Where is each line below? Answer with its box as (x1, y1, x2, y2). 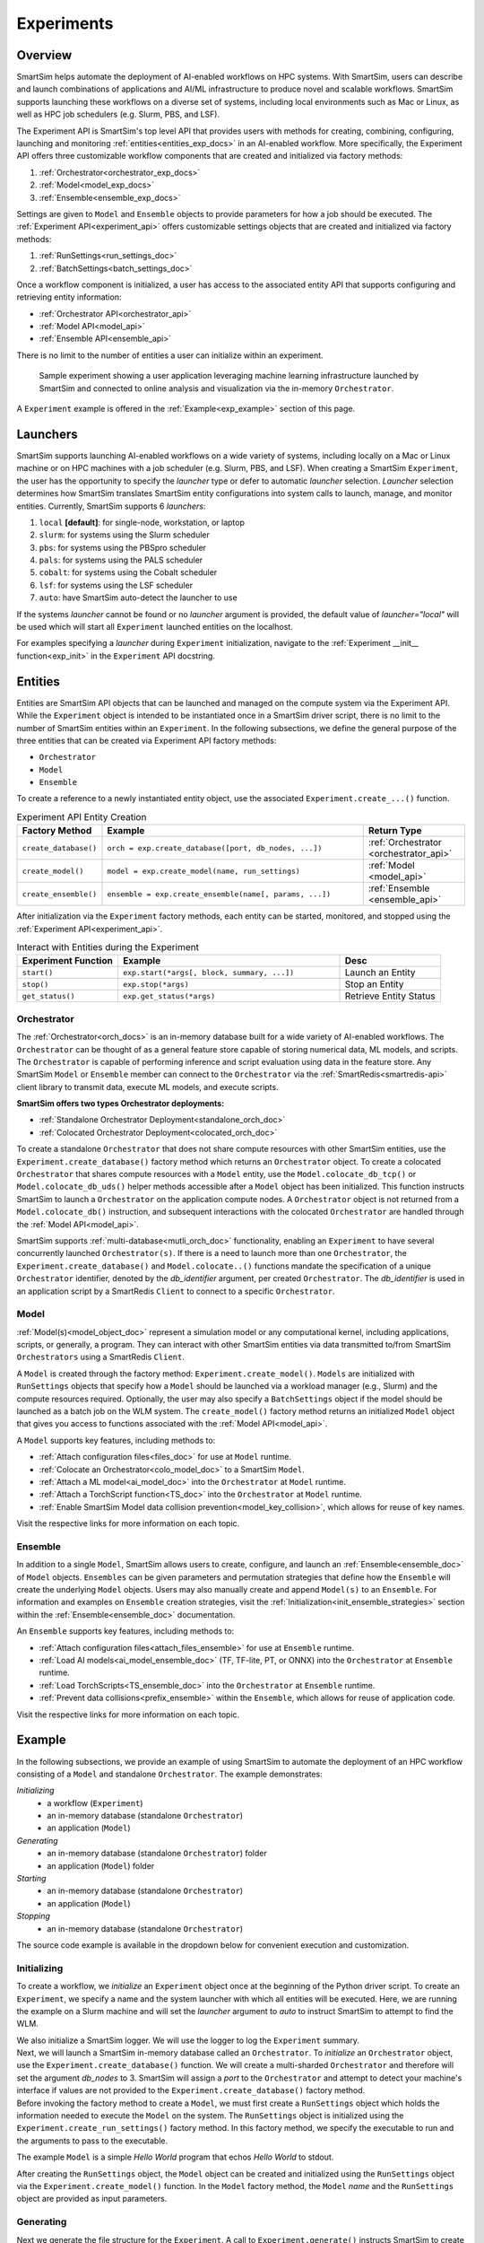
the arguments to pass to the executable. (16, 2135, 169, 2146)
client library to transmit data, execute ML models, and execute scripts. (16, 1081, 279, 1092)
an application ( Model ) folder (47, 1860, 155, 1871)
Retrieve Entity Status (344, 990, 436, 1002)
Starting (16, 1873, 47, 1884)
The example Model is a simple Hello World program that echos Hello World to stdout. (16, 2151, 334, 2162)
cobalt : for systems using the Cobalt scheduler (39, 567, 218, 578)
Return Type (367, 825, 422, 837)
